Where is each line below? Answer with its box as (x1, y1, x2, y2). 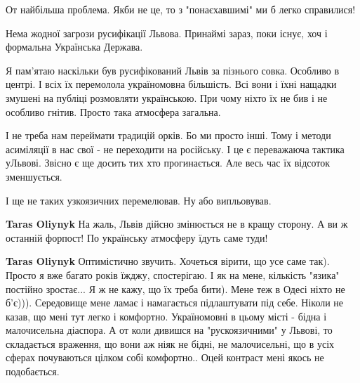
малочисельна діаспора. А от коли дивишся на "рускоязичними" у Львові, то (6, 323, 333, 337)
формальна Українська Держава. (6, 39, 143, 54)
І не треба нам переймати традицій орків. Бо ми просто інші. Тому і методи (6, 128, 331, 143)
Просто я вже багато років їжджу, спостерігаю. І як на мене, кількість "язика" (6, 267, 340, 282)
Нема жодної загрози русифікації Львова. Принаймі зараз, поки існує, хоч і (6, 25, 328, 40)
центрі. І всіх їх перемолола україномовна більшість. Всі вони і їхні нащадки (6, 77, 337, 91)
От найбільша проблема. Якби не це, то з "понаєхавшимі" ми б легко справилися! (6, 2, 356, 16)
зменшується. (6, 169, 62, 183)
